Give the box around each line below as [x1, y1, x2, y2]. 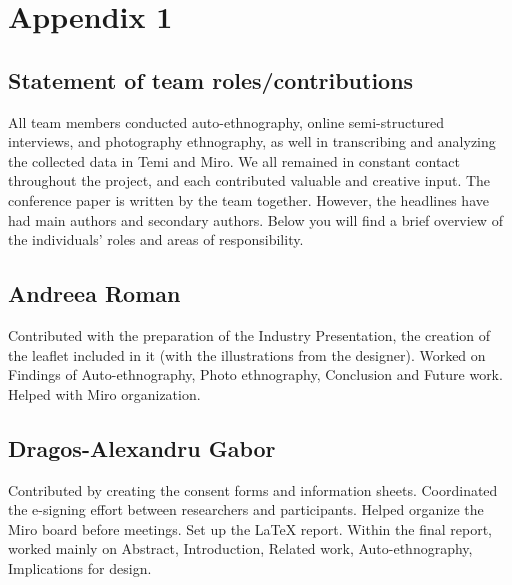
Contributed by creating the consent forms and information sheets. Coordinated [8, 479, 498, 500]
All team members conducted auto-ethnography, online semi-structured [8, 111, 444, 132]
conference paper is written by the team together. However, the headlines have [8, 189, 489, 210]
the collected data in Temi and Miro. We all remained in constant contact [8, 150, 461, 171]
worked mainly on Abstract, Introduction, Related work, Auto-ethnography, [8, 538, 473, 559]
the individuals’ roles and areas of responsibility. [8, 229, 304, 250]
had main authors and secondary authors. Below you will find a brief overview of [8, 209, 503, 230]
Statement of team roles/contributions [8, 64, 414, 95]
